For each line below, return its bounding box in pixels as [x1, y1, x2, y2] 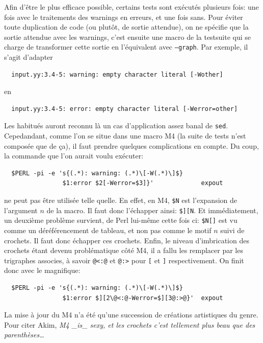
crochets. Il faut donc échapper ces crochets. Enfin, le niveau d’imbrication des [4, 235, 249, 245]
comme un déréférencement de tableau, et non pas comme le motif [4, 225, 212, 235]
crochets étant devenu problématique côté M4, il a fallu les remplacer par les [4, 245, 243, 256]
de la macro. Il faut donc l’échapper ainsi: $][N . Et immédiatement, [46, 204, 258, 215]
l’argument [4, 204, 38, 215]
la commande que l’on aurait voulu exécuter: [4, 150, 144, 161]
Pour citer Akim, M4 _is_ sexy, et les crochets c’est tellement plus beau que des [4, 319, 255, 330]
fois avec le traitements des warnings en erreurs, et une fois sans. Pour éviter [4, 11, 243, 22]
